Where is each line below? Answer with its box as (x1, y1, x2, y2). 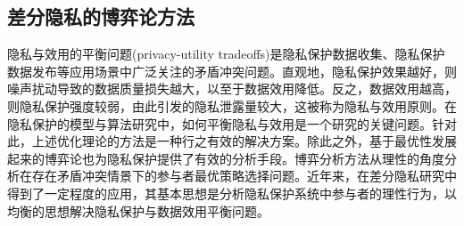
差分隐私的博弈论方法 (7, 3, 195, 30)
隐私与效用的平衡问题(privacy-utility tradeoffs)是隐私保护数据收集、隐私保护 (7, 44, 445, 63)
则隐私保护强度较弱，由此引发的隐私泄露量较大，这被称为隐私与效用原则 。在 (7, 96, 457, 115)
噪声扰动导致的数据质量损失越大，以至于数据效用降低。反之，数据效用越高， (7, 79, 457, 98)
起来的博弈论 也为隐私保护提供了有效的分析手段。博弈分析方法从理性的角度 (7, 149, 444, 167)
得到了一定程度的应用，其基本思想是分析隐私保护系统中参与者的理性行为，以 (7, 183, 457, 202)
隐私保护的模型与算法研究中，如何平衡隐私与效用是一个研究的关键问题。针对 (7, 114, 457, 133)
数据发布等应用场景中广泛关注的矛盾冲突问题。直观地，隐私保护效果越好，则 (7, 61, 457, 80)
